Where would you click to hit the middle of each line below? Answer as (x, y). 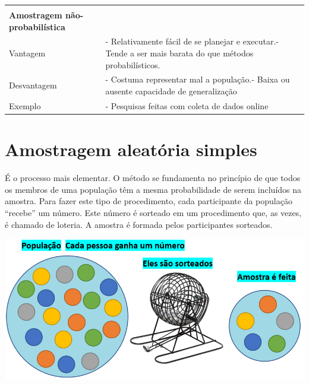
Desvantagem (33, 85)
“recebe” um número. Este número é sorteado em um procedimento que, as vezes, (153, 212)
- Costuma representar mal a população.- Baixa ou (198, 79)
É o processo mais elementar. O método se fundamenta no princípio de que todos (153, 178)
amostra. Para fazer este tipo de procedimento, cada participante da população (149, 201)
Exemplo (25, 105)
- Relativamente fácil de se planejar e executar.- (192, 41)
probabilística (37, 26)
